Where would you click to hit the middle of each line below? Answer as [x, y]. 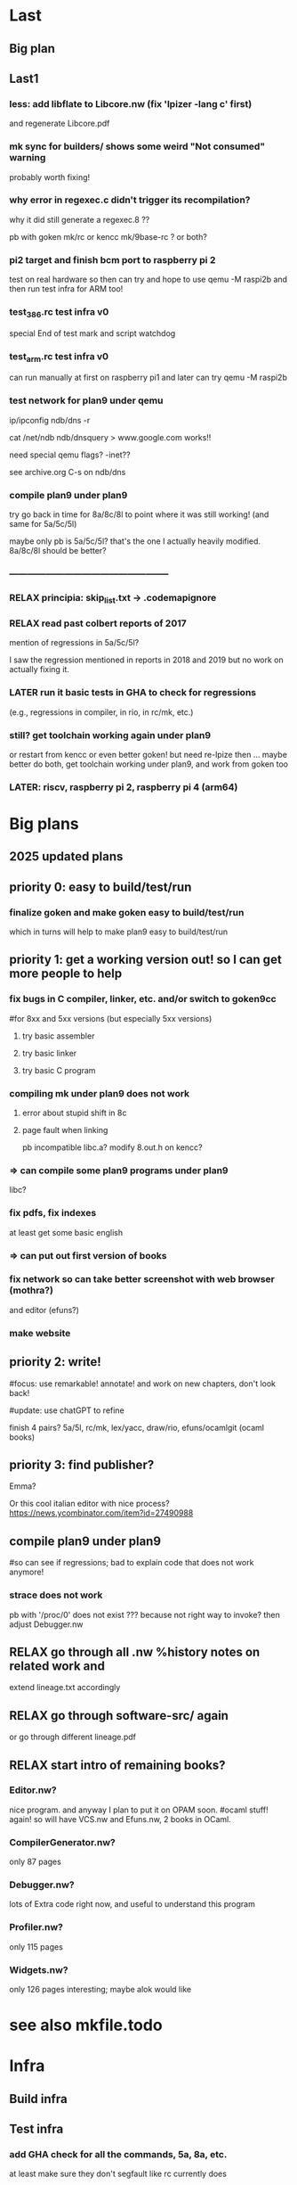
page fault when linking [65, 1130]
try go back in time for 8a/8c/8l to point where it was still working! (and [139, 514]
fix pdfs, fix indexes [53, 1213]
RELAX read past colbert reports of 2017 [98, 623]
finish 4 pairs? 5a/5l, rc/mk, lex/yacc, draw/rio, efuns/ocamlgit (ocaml [137, 1427]
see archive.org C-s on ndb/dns [68, 472]
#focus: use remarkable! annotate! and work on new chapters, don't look [143, 1384]
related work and [57, 1666]
